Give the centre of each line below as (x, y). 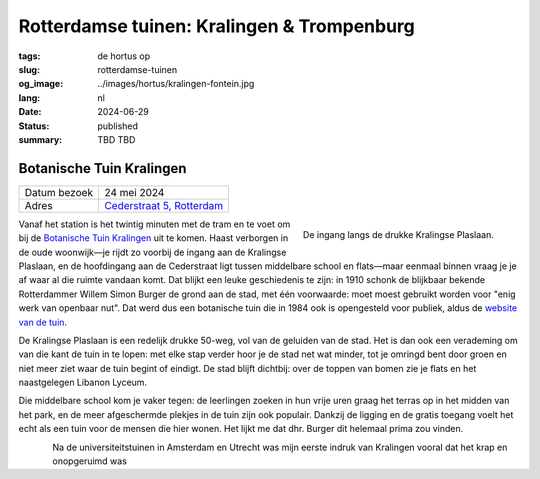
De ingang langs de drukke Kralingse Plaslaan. (398, 234)
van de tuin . (43, 322)
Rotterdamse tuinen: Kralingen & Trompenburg (216, 26)
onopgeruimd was (89, 461)
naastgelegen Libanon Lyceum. (83, 382)
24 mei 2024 (134, 192)
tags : (29, 56)
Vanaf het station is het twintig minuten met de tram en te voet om (154, 224)
